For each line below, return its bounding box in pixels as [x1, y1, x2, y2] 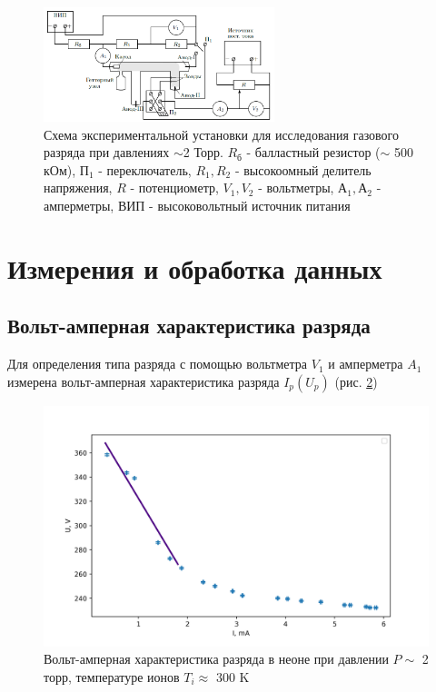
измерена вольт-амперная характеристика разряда [7, 371, 280, 390]
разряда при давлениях [44, 143, 170, 162]
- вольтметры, [258, 178, 334, 197]
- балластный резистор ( [246, 143, 381, 162]
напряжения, [44, 178, 113, 197]
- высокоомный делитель [234, 160, 372, 179]
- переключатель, [98, 160, 192, 179]
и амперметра [328, 354, 403, 373]
